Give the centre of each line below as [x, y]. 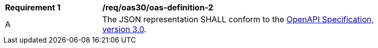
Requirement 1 [33, 7]
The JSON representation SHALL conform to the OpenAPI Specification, [238, 19]
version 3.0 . [124, 29]
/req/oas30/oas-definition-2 [158, 7]
